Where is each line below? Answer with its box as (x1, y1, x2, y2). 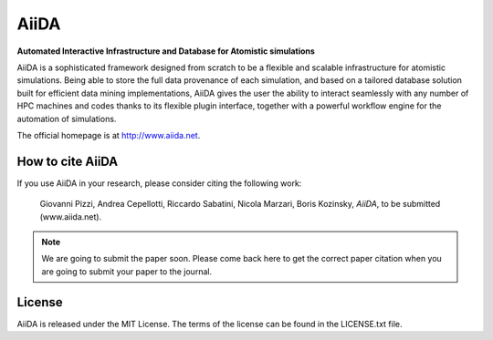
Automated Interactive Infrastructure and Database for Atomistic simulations (16, 46, 315, 57)
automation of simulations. (16, 113, 117, 124)
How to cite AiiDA (16, 153, 119, 169)
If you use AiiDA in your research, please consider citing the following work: (16, 178, 302, 189)
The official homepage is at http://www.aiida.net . (16, 129, 201, 140)
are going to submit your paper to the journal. (41, 265, 213, 277)
